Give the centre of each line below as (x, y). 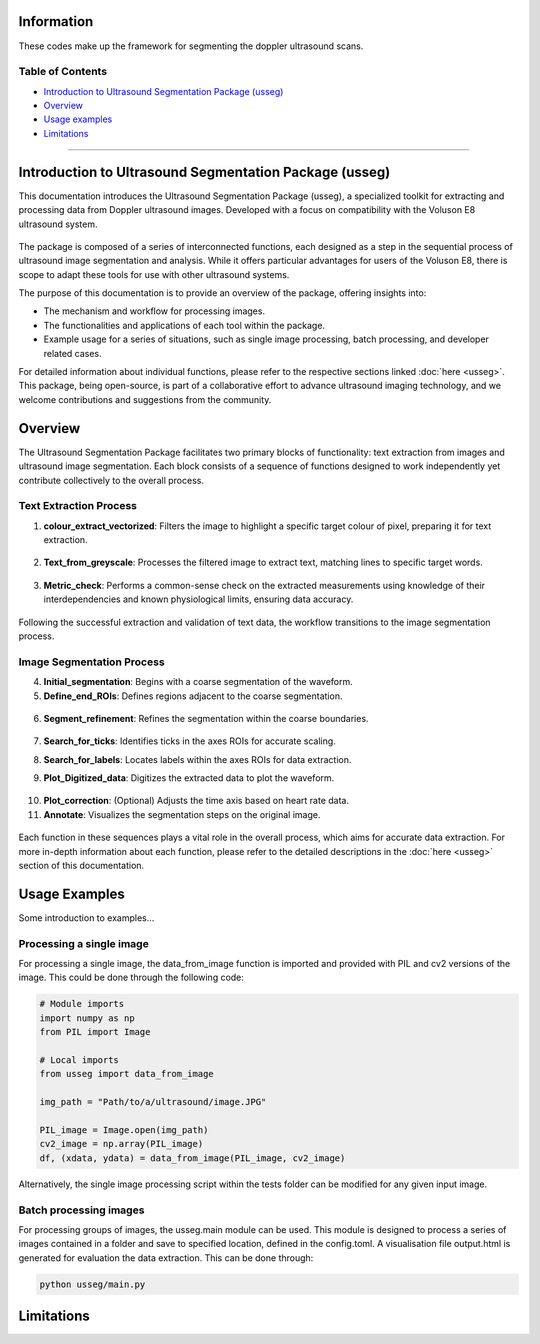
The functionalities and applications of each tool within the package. (184, 325)
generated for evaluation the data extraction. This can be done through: (166, 1257)
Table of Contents (63, 72)
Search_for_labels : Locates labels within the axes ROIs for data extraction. (197, 759)
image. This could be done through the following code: (131, 977)
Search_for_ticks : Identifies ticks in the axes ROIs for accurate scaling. (190, 741)
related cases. (72, 353)
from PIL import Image (95, 1032)
